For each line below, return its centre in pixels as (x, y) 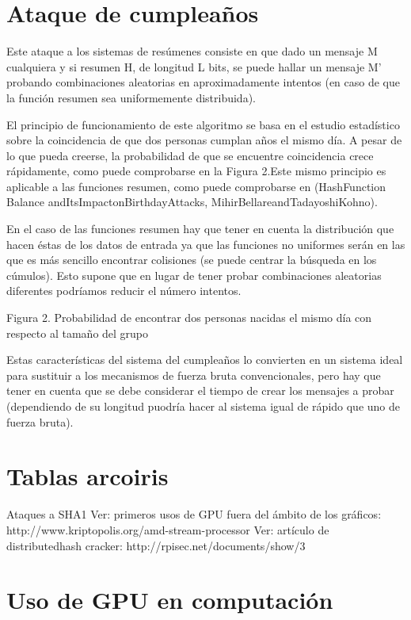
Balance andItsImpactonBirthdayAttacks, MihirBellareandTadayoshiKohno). (192, 202)
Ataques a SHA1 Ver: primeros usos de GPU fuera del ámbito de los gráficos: (194, 514)
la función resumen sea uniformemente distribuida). (131, 97)
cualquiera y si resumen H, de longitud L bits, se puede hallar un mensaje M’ (194, 66)
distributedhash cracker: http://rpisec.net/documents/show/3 (156, 545)
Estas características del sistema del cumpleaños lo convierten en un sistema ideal (205, 360)
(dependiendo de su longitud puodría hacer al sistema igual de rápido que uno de (204, 406)
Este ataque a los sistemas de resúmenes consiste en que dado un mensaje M (192, 51)
